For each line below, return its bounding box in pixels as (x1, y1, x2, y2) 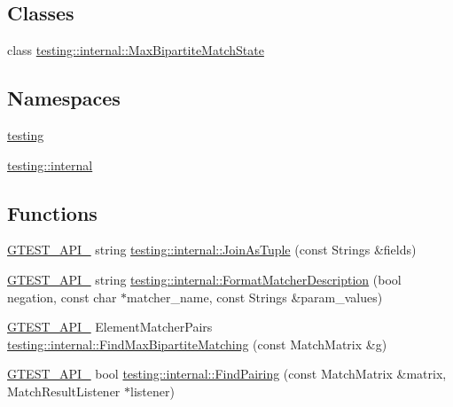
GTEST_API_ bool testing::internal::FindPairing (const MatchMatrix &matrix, (7, 364, 447, 383)
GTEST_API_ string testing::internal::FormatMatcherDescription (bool (7, 270, 402, 288)
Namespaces (7, 84, 121, 112)
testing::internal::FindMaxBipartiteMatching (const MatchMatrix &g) (7, 334, 387, 353)
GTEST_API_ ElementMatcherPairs (7, 317, 213, 336)
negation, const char (7, 287, 117, 306)
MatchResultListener (7, 381, 121, 400)
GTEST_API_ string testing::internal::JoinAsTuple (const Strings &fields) (7, 240, 417, 259)
